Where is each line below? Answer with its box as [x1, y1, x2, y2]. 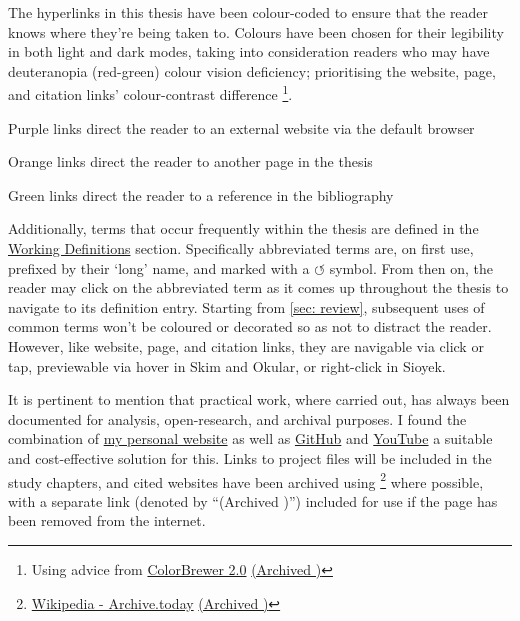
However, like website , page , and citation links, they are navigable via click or [8, 335, 484, 356]
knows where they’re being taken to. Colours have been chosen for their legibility [8, 21, 504, 42]
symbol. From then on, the [329, 257, 493, 278]
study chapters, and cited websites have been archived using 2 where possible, [8, 468, 484, 492]
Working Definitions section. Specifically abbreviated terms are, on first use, [8, 238, 474, 258]
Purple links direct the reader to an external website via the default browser [8, 117, 475, 138]
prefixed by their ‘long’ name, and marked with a [8, 257, 310, 278]
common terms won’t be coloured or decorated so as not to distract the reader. [8, 316, 492, 337]
